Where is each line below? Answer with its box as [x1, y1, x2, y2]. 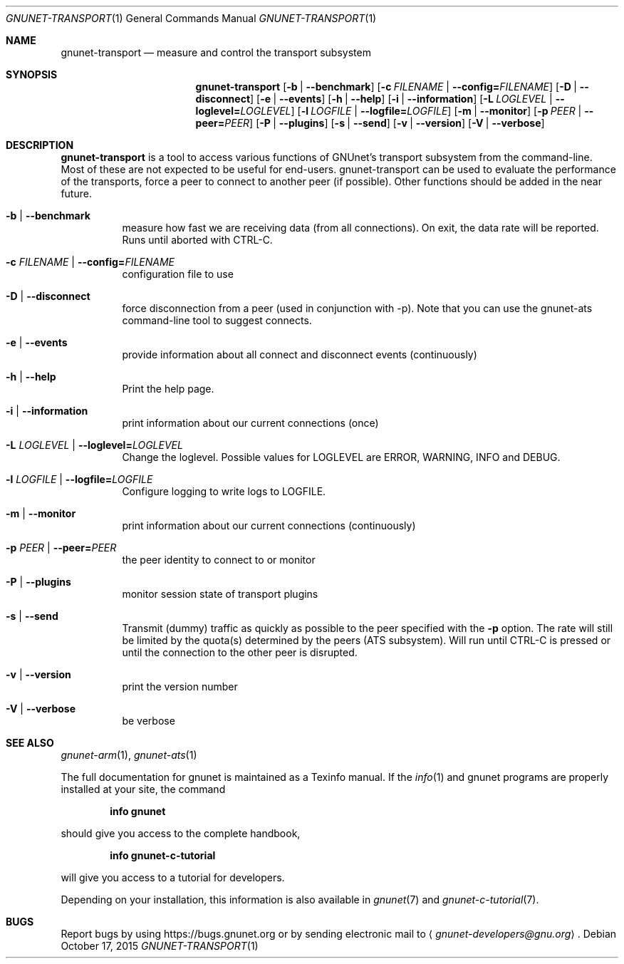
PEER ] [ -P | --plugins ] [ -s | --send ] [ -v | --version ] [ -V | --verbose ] [224, 117, 545, 129]
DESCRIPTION [6, 139, 74, 151]
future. [61, 187, 92, 199]
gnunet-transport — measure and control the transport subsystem [61, 46, 371, 58]
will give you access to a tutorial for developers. [61, 871, 285, 883]
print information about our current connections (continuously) [122, 519, 416, 532]
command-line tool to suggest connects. [122, 314, 312, 326]
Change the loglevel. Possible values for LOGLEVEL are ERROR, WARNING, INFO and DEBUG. [122, 451, 561, 463]
